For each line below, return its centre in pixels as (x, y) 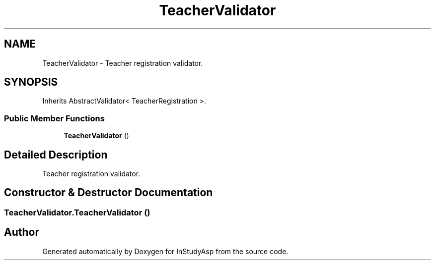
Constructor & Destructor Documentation (109, 193)
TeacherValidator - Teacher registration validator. (123, 63)
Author (22, 232)
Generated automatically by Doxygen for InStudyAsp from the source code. (165, 251)
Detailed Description (56, 155)
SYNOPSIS (31, 82)
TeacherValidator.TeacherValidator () (77, 212)
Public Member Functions (54, 118)
